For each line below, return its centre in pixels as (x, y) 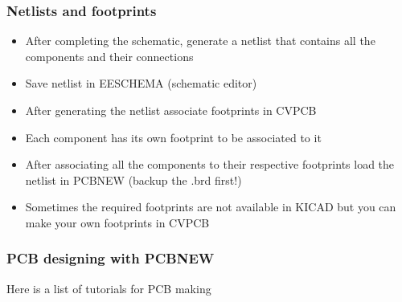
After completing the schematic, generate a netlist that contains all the (200, 41)
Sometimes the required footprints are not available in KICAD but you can (211, 207)
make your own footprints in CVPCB (117, 222)
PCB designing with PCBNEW (111, 258)
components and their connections (109, 56)
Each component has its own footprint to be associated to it (173, 137)
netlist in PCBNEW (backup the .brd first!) (133, 180)
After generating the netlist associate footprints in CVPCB (171, 110)
